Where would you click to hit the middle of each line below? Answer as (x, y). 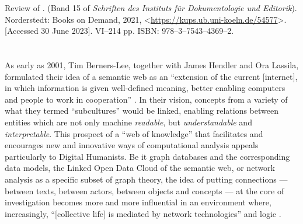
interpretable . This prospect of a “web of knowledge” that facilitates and (134, 133)
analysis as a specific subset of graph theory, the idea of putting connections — (146, 179)
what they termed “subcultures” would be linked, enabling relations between (142, 111)
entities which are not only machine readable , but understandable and (128, 122)
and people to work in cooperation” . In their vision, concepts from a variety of (146, 99)
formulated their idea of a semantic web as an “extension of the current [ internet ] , (151, 76)
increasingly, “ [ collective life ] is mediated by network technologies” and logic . (143, 213)
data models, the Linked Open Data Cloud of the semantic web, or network (140, 168)
